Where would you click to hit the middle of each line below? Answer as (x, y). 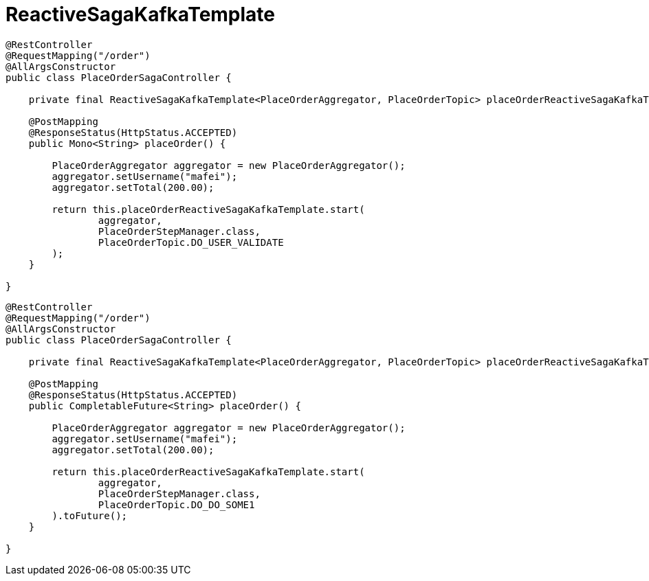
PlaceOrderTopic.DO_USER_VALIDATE (191, 242)
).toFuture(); (90, 515)
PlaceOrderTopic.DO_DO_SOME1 (176, 504)
